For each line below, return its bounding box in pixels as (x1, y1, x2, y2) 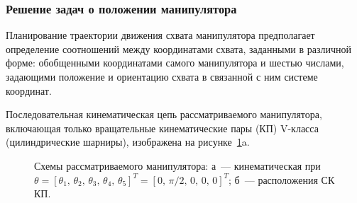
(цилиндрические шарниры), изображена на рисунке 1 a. (6, 134, 250, 149)
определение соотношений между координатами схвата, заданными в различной (6, 41, 351, 56)
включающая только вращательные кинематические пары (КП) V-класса (6, 120, 319, 135)
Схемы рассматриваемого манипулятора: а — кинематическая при (34, 158, 321, 173)
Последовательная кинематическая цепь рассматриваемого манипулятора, (6, 107, 322, 122)
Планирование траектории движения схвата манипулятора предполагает (6, 28, 315, 42)
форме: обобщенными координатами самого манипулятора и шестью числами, (6, 55, 344, 70)
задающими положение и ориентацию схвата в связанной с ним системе (6, 69, 318, 83)
